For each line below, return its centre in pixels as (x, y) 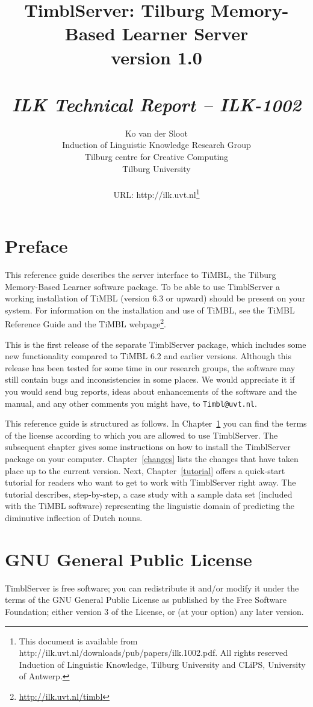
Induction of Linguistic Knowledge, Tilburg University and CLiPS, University (162, 664)
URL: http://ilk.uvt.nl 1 (156, 193)
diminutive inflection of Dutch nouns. (74, 518)
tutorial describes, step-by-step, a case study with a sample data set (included (149, 494)
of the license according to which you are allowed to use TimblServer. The (141, 435)
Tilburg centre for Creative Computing (156, 157)
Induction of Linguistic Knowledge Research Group (156, 145)
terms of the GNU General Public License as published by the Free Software (146, 600)
